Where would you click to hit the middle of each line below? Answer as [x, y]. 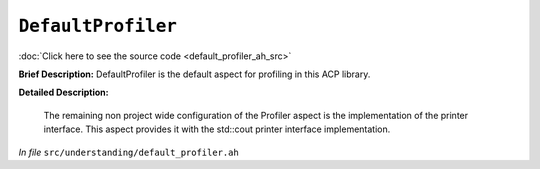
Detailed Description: [63, 92]
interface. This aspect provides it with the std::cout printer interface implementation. [217, 129]
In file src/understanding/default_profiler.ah [128, 152]
